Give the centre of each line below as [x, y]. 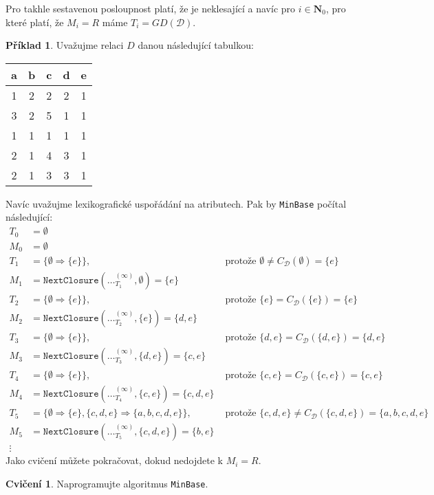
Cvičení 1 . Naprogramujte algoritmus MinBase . [107, 483]
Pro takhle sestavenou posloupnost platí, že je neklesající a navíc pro [151, 8]
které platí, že [35, 22]
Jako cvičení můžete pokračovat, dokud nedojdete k [115, 460]
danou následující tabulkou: [196, 45]
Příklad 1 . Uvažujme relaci [65, 45]
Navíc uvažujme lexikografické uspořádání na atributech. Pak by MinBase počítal [176, 203]
